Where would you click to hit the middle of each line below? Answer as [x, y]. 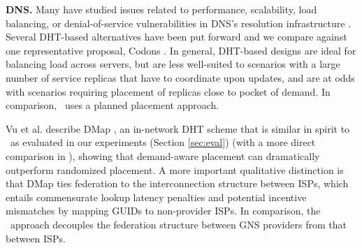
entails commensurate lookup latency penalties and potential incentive [156, 197]
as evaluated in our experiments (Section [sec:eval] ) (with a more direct [163, 142]
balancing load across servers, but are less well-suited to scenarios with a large [173, 64]
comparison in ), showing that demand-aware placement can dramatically [163, 155]
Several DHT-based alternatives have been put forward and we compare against [176, 37]
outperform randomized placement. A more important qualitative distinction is [175, 169]
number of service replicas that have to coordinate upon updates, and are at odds [180, 77]
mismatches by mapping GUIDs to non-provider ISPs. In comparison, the [163, 211]
